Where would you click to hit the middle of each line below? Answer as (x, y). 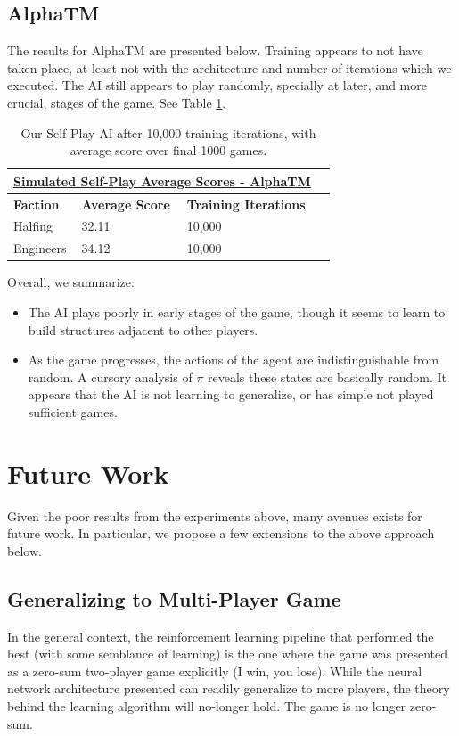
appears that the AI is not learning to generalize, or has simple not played (231, 394)
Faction (37, 204)
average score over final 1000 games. (168, 150)
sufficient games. (73, 411)
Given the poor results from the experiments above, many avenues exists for (215, 515)
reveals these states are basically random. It (328, 376)
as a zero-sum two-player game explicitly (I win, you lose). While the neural (215, 671)
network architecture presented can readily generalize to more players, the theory (229, 688)
